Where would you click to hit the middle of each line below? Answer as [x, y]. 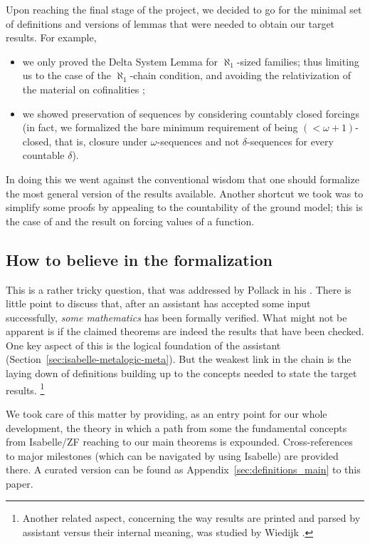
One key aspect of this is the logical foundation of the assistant [143, 345]
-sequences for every [290, 141]
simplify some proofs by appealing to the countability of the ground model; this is [184, 207]
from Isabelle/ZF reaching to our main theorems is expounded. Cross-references [179, 442]
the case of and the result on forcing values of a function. [130, 221]
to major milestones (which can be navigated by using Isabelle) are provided [172, 455]
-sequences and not [198, 141]
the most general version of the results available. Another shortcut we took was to [185, 193]
